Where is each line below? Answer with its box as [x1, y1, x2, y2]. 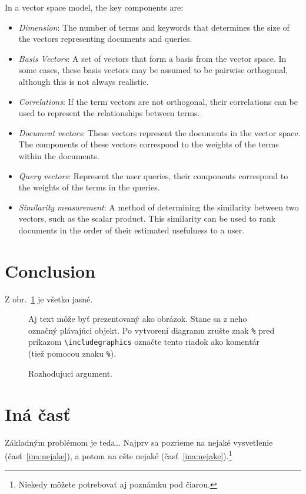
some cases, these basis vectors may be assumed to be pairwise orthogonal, [18, 64, 288, 76]
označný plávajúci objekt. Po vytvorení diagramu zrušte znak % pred [28, 324, 275, 336]
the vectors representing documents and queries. [18, 32, 192, 45]
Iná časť [5, 401, 71, 426]
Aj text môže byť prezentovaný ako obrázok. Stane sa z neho [28, 312, 247, 325]
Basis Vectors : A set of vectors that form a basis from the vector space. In [18, 52, 287, 64]
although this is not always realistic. [18, 75, 149, 87]
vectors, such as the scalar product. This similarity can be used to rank [18, 212, 276, 225]
